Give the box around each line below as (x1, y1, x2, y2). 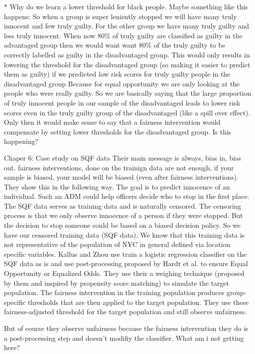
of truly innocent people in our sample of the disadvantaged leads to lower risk (4, 97, 240, 108)
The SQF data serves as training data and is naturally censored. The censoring (4, 200, 241, 211)
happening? (4, 136, 39, 146)
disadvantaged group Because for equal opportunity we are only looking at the (4, 78, 240, 88)
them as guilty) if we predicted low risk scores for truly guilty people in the (4, 69, 230, 79)
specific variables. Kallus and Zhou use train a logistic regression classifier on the (4, 248, 247, 259)
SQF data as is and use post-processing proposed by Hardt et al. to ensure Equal (4, 258, 248, 269)
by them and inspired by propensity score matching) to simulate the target (4, 277, 229, 288)
